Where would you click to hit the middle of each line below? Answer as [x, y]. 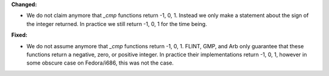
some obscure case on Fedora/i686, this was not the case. [100, 63]
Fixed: [19, 35]
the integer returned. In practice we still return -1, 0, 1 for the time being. [117, 24]
